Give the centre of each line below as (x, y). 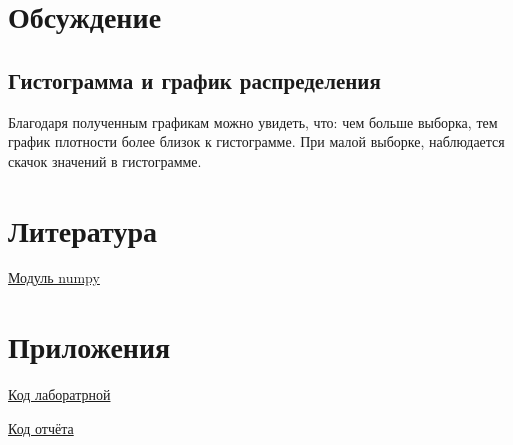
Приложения (89, 346)
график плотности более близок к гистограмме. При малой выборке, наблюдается (256, 141)
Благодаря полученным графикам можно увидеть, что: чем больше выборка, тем (253, 121)
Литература (82, 229)
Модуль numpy (54, 277)
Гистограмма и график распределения (194, 79)
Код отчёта (41, 427)
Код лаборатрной (59, 394)
